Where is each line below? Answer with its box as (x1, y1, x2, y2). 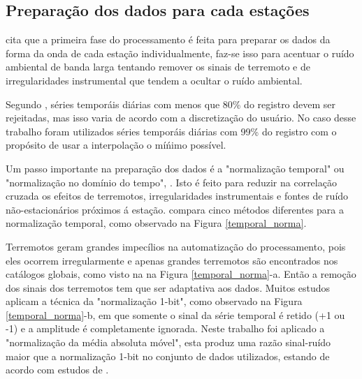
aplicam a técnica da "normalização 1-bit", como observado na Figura (6, 294, 303, 309)
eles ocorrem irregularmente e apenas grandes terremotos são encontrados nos (6, 253, 338, 267)
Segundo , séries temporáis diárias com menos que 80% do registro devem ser (6, 96, 336, 111)
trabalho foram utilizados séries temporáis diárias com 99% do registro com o (6, 124, 337, 138)
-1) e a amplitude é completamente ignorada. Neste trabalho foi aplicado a (6, 321, 325, 336)
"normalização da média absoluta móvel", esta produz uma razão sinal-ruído (6, 335, 331, 350)
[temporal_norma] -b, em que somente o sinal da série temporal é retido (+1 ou (6, 307, 345, 322)
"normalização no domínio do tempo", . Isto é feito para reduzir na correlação (6, 174, 337, 189)
